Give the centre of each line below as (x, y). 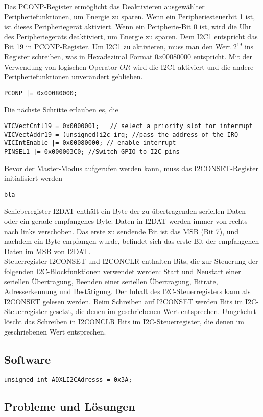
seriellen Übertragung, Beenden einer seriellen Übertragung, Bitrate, (111, 281)
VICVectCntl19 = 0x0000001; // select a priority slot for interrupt (128, 126)
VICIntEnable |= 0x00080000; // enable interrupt (90, 143)
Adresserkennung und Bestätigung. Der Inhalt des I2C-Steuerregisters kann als (127, 291)
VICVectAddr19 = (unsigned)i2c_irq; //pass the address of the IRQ (121, 134)
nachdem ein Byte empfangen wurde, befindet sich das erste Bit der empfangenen (132, 241)
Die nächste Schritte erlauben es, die (61, 109)
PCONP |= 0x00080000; (41, 93)
